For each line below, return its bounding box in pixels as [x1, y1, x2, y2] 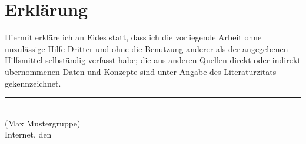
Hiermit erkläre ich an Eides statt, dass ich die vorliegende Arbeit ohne [5, 31, 262, 43]
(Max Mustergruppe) [5, 116, 81, 129]
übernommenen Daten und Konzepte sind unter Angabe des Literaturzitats [5, 65, 277, 77]
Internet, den [5, 128, 52, 140]
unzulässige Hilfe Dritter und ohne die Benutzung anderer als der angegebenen [5, 42, 288, 54]
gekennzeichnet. [5, 77, 61, 89]
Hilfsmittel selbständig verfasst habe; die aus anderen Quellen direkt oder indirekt [5, 54, 301, 66]
